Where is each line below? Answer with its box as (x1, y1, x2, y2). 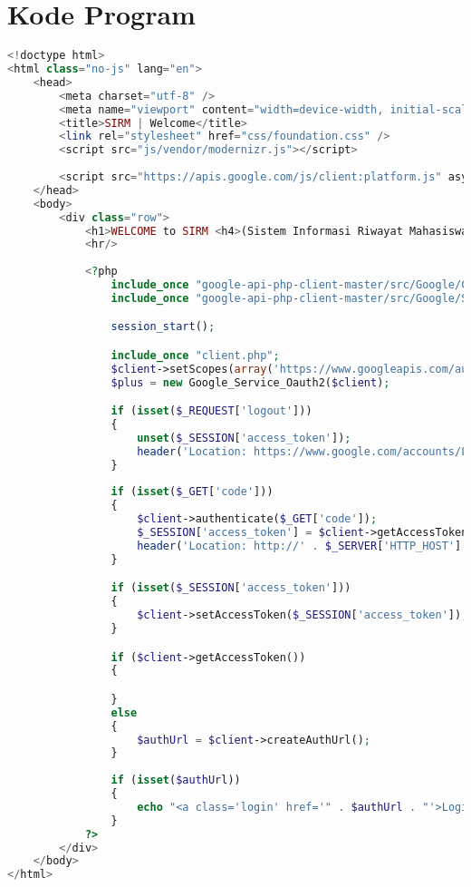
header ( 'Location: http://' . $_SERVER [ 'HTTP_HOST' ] (137, 539, 462, 552)
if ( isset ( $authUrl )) (111, 774, 241, 787)
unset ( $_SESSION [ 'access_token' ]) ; (137, 431, 351, 444)
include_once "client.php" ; (111, 348, 280, 362)
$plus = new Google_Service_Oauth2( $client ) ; (111, 375, 390, 389)
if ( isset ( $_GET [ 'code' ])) (111, 485, 274, 499)
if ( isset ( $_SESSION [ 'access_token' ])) (111, 581, 351, 595)
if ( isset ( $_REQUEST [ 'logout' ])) (111, 405, 312, 418)
